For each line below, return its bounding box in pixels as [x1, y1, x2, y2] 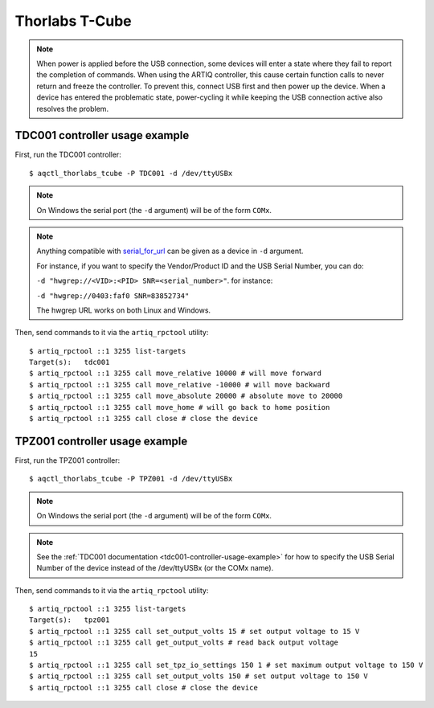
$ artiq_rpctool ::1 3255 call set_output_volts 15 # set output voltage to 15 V [29, 627, 360, 636]
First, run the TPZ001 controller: [14, 455, 121, 465]
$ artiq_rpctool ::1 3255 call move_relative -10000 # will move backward [29, 380, 330, 389]
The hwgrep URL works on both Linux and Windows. [36, 305, 211, 315]
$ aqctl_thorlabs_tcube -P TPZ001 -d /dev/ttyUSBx [29, 474, 233, 484]
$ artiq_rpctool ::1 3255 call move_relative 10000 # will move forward [29, 369, 321, 378]
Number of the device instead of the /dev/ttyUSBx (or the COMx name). [36, 563, 274, 573]
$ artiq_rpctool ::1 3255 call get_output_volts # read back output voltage [29, 638, 339, 647]
